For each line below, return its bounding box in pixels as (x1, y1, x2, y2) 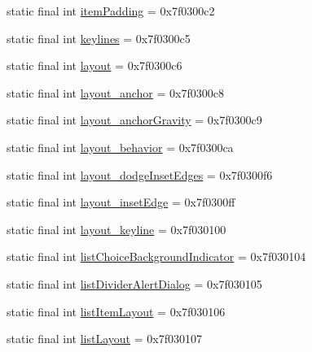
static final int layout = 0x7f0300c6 (7, 57, 182, 74)
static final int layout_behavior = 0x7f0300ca (7, 138, 234, 155)
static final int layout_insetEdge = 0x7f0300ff (7, 193, 235, 211)
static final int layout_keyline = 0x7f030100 (7, 220, 226, 237)
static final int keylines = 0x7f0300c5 (7, 29, 191, 46)
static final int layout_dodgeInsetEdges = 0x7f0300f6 (7, 166, 273, 183)
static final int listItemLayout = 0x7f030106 (7, 302, 226, 319)
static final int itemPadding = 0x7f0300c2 (7, 2, 215, 19)
